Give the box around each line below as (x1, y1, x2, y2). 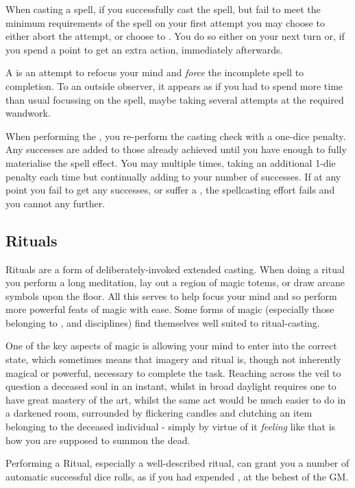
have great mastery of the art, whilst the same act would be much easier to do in (5, 392, 346, 406)
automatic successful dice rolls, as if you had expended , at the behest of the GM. (5, 469, 349, 483)
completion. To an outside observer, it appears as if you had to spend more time (5, 78, 343, 93)
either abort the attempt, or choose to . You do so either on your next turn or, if (5, 29, 345, 43)
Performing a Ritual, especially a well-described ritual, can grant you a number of (5, 456, 350, 470)
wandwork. (5, 106, 51, 120)
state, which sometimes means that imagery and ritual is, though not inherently (5, 352, 341, 367)
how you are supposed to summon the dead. (5, 432, 191, 447)
